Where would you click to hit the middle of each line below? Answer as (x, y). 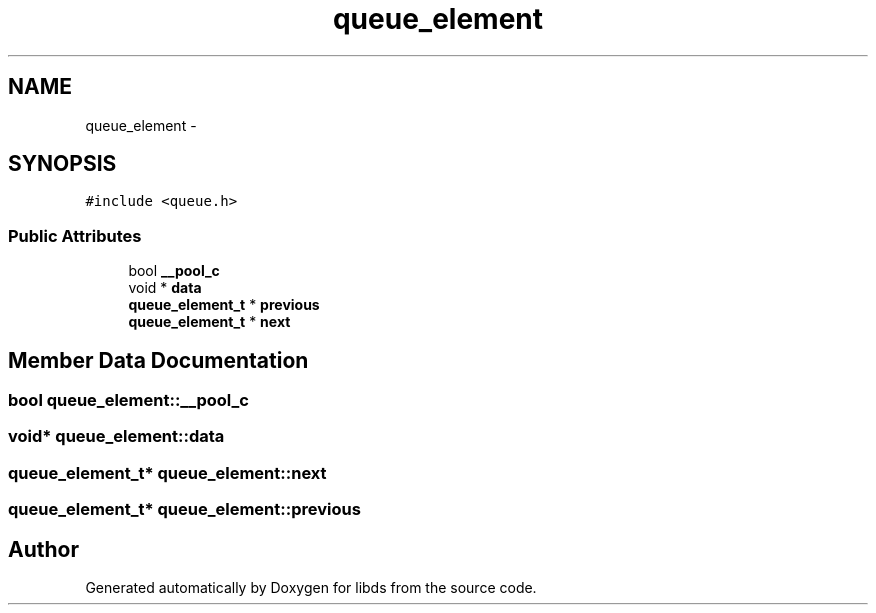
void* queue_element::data (116, 436)
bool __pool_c (174, 271)
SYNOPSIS (62, 164)
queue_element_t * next (209, 322)
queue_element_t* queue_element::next (167, 472)
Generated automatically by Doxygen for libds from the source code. (311, 587)
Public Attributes (75, 235)
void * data (165, 288)
